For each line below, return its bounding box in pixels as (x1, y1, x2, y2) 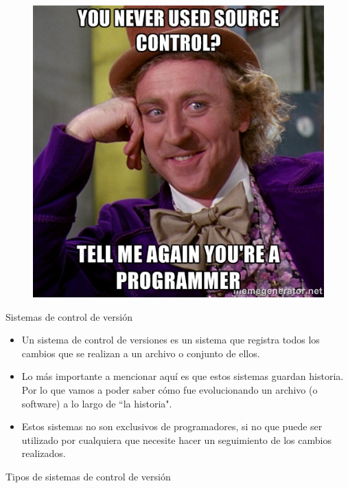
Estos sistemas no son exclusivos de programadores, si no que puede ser (21, 419, 323, 434)
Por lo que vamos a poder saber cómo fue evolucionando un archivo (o (21, 382, 318, 396)
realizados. (21, 446, 66, 460)
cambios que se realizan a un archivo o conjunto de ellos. (21, 346, 260, 360)
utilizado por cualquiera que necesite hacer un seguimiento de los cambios (21, 432, 332, 447)
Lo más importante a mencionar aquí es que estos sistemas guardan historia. (21, 369, 344, 383)
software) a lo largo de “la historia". (21, 396, 172, 410)
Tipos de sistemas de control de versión (5, 469, 171, 483)
